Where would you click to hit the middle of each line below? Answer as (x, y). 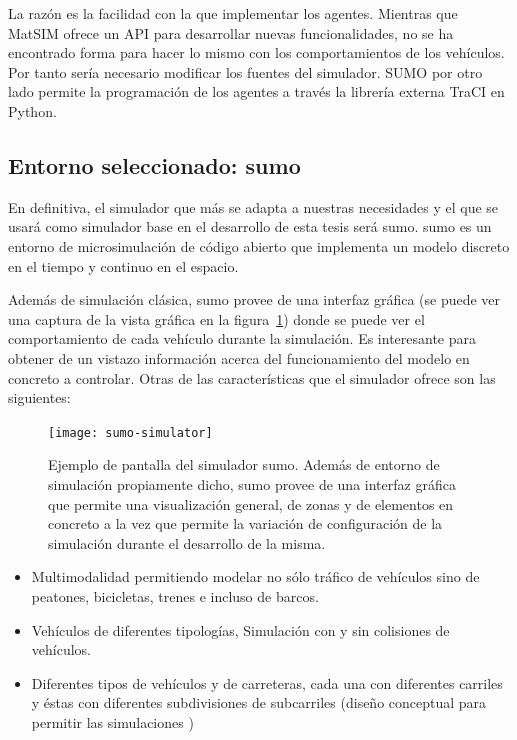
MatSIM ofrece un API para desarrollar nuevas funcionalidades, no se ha (231, 32)
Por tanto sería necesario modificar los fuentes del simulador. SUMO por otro (245, 71)
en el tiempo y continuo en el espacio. (123, 265)
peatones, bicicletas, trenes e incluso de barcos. (175, 595)
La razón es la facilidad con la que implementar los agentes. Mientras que (233, 13)
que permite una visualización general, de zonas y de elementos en (251, 503)
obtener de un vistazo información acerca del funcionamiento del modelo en (239, 357)
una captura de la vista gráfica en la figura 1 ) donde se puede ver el (216, 318)
